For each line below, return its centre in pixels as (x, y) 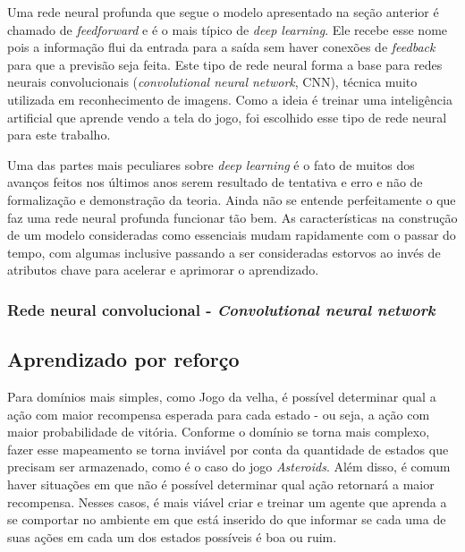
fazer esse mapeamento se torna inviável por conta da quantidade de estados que (228, 449)
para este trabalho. (59, 135)
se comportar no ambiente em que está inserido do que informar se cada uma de (227, 519)
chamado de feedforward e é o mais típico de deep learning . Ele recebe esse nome (228, 29)
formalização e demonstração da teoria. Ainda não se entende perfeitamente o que (232, 199)
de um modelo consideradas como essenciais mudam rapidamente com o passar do (232, 235)
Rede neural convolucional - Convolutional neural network (221, 309)
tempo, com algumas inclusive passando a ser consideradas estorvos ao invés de (224, 252)
